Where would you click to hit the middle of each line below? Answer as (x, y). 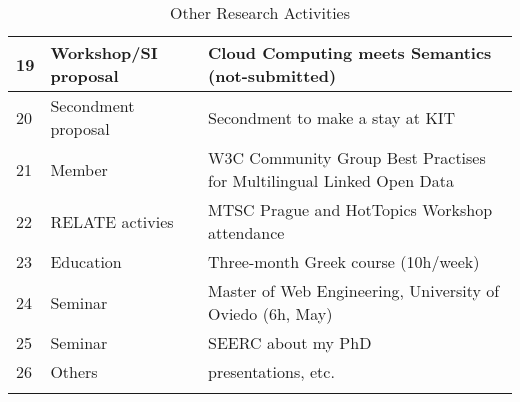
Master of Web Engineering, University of (354, 290)
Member (79, 169)
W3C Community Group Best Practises (347, 157)
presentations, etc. (271, 371)
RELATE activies (112, 221)
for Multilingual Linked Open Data (331, 180)
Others (74, 371)
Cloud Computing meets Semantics (350, 52)
